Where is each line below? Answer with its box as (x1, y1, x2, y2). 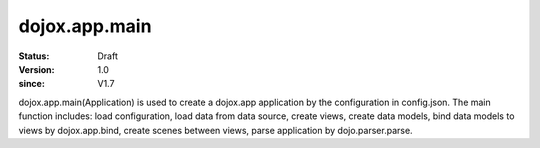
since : (18, 78, 45, 90)
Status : (18, 50, 50, 62)
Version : (18, 63, 55, 75)
